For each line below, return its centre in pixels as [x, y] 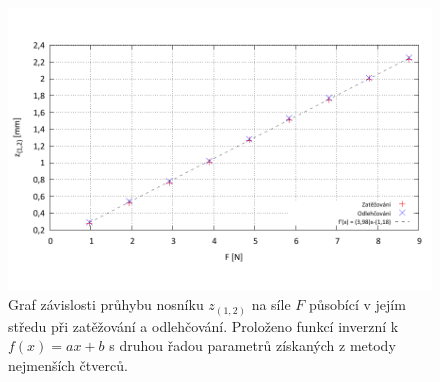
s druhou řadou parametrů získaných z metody [252, 345]
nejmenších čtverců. [68, 364]
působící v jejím [357, 304]
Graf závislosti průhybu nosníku [106, 304]
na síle [271, 304]
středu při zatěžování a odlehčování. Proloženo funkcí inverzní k [203, 325]
